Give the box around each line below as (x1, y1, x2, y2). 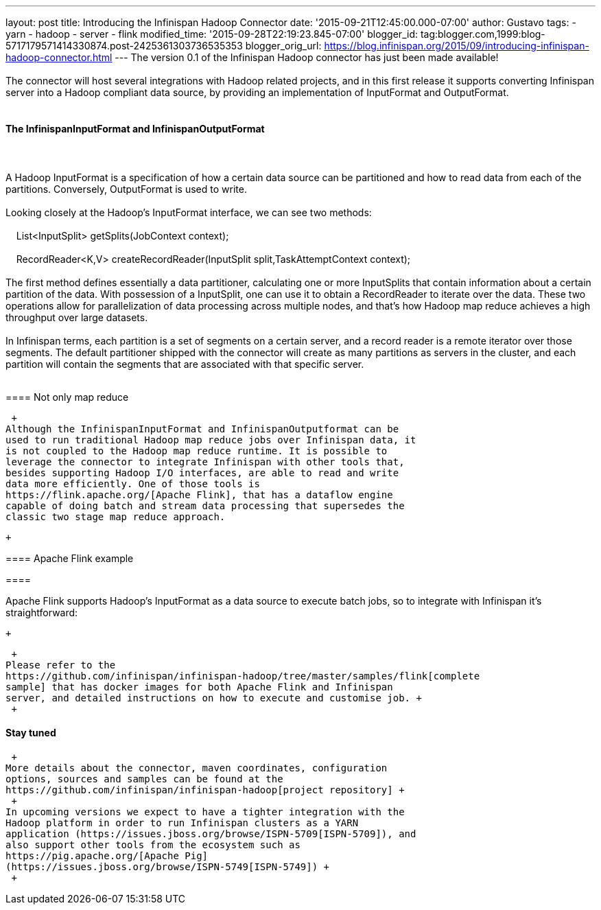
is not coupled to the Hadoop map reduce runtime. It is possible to (5, 445, 388, 456)
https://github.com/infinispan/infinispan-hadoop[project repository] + (5, 784, 405, 796)
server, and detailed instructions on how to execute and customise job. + (5, 692, 422, 703)
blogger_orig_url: (245, 40, 322, 51)
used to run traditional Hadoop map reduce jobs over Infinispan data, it (5, 434, 416, 445)
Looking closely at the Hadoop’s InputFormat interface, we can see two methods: (5, 206, 372, 218)
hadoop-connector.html (5, 51, 113, 63)
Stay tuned (5, 727, 56, 739)
